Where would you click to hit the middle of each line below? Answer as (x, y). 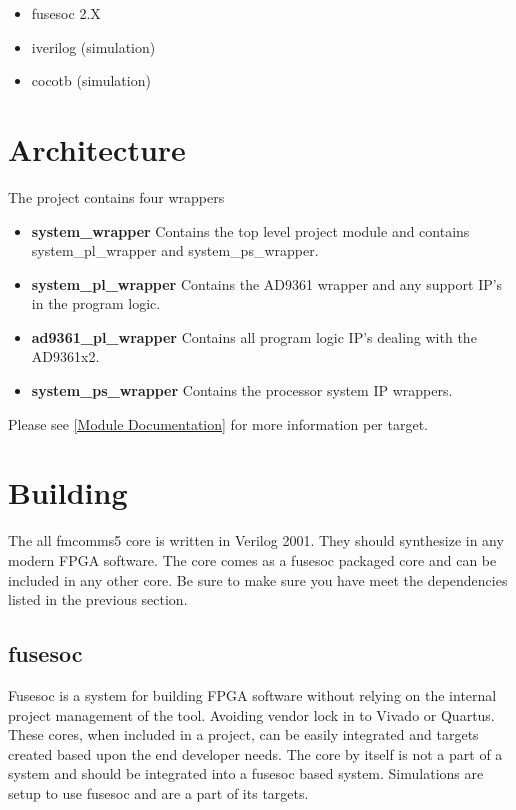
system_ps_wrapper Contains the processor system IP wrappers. (242, 390)
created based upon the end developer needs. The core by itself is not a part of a (255, 753)
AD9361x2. (65, 356)
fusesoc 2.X (66, 13)
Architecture (97, 148)
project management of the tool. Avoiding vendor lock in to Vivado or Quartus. (251, 714)
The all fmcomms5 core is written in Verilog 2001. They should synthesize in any (256, 540)
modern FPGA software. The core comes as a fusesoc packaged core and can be (252, 559)
